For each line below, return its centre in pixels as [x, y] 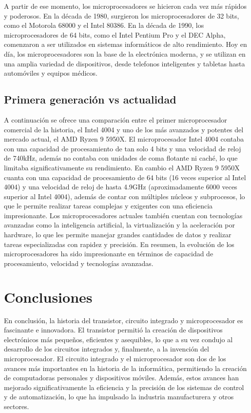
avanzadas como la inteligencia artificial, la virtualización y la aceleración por [119, 225]
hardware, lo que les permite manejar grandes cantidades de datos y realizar [118, 235]
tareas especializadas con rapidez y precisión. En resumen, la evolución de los [119, 244]
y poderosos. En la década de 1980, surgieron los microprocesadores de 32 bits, [122, 15]
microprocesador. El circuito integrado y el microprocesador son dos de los [115, 358]
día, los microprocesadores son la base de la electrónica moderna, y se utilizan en [125, 53]
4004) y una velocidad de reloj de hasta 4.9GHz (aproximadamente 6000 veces [121, 187]
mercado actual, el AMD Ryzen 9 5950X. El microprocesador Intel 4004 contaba [124, 139]
